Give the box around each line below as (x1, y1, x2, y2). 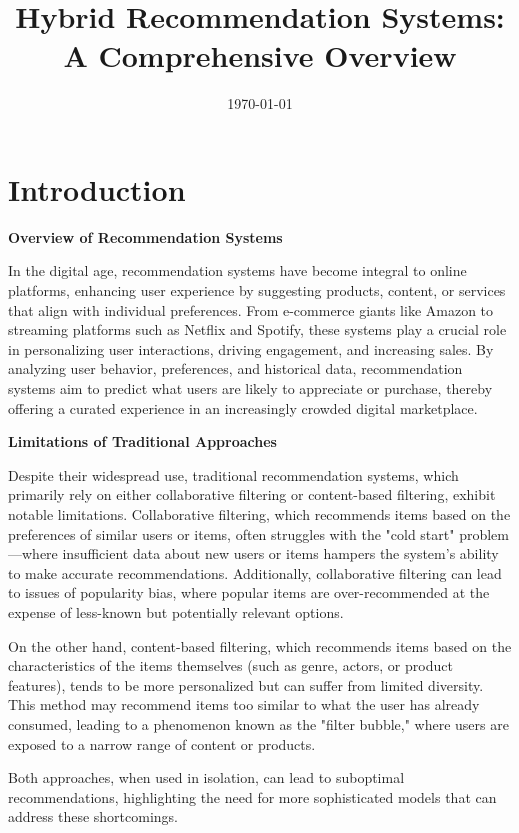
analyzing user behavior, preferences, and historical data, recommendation (8, 358, 463, 379)
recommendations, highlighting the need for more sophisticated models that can (8, 786, 497, 807)
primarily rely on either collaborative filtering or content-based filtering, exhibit (8, 484, 496, 505)
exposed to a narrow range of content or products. (8, 733, 316, 754)
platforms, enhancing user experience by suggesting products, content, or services (8, 280, 506, 301)
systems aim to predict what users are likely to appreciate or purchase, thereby (8, 378, 493, 398)
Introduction (8, 168, 186, 209)
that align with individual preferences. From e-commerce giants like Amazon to (8, 299, 494, 320)
